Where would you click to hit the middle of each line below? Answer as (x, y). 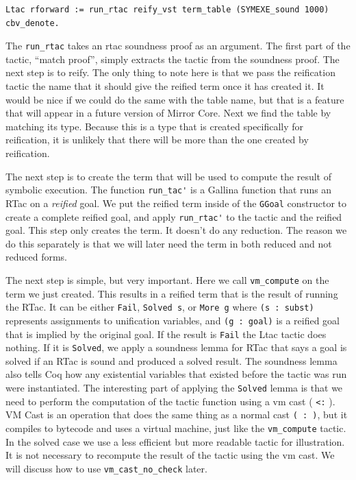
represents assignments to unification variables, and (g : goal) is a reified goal (173, 320)
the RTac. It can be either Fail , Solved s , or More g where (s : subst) (160, 307)
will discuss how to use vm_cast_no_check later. (106, 468)
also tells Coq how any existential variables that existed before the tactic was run (176, 374)
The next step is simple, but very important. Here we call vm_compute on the (167, 279)
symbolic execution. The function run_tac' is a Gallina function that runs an (169, 190)
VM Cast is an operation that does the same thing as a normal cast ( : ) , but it (177, 415)
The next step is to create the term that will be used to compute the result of (168, 176)
